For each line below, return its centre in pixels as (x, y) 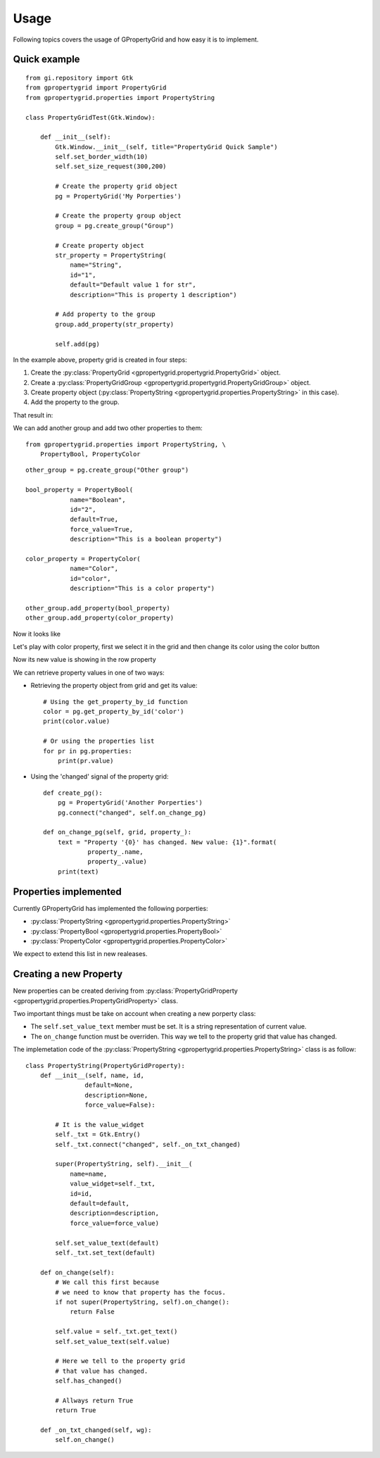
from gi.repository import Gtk (80, 78)
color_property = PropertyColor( (83, 559)
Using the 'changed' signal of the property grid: (100, 777)
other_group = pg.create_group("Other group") (107, 470)
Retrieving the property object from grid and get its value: (114, 686)
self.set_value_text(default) (107, 1243)
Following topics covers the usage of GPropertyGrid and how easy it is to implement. (136, 39)
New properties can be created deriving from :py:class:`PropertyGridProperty (126, 991)
